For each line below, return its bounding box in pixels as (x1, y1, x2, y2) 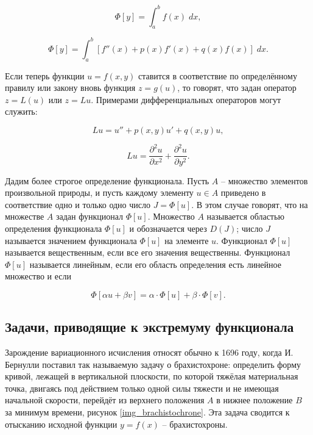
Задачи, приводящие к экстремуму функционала (5, 317, 294, 336)
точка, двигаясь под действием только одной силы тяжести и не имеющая (5, 381, 279, 394)
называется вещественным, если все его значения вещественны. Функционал (5, 246, 290, 259)
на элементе (164, 234, 209, 246)
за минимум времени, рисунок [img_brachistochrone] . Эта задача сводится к (5, 406, 290, 419)
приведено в (220, 186, 266, 199)
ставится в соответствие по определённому (138, 69, 297, 82)
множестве (5, 210, 44, 223)
